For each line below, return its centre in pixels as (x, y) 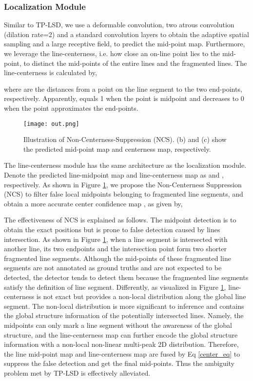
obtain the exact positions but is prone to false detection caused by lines (112, 229)
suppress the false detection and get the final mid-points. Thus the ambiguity (119, 363)
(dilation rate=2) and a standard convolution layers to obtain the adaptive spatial (126, 34)
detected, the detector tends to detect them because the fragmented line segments (126, 277)
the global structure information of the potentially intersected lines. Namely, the (124, 315)
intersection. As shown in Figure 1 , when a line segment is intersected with (116, 239)
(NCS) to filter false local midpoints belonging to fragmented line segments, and (124, 194)
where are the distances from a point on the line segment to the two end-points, (123, 89)
